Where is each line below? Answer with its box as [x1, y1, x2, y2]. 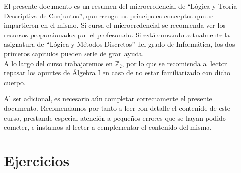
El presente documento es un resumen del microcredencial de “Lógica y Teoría [4, 1, 237, 11]
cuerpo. [4, 77, 26, 87]
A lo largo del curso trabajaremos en [4, 58, 113, 68]
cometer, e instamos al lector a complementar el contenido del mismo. [4, 122, 212, 132]
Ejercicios [4, 150, 69, 170]
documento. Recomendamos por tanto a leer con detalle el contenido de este [4, 103, 230, 113]
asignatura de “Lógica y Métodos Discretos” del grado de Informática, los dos [4, 39, 235, 49]
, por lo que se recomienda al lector [122, 58, 227, 68]
